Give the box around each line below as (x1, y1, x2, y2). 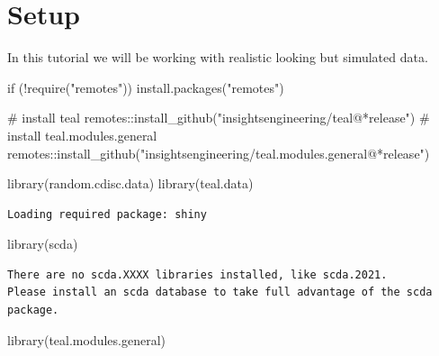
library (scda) (7, 234, 78, 253)
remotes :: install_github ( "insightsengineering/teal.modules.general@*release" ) (7, 143, 430, 162)
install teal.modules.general (7, 125, 157, 144)
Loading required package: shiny (7, 207, 207, 221)
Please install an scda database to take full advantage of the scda (7, 286, 433, 299)
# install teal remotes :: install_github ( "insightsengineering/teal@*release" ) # (7, 108, 430, 127)
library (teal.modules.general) (7, 330, 166, 349)
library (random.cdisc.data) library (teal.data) (7, 174, 254, 193)
